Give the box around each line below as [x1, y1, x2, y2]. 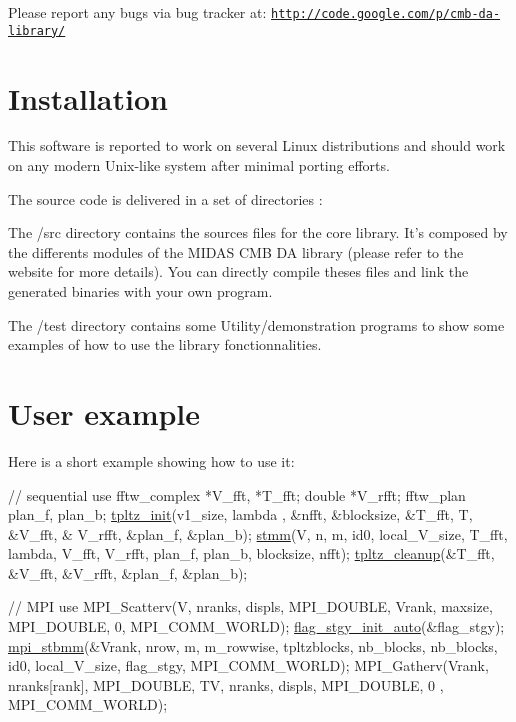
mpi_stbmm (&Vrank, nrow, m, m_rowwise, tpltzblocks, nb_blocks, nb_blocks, [8, 635, 498, 656]
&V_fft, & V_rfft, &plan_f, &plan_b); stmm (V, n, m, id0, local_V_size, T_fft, [8, 523, 508, 544]
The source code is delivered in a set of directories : [8, 188, 323, 209]
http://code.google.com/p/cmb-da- [271, 7, 501, 21]
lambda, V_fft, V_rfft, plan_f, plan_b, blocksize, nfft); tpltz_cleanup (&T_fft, [8, 543, 495, 564]
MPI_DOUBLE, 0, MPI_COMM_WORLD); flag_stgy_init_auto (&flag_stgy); [8, 616, 505, 637]
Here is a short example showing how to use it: [8, 450, 295, 471]
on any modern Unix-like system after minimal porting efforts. [8, 155, 390, 176]
